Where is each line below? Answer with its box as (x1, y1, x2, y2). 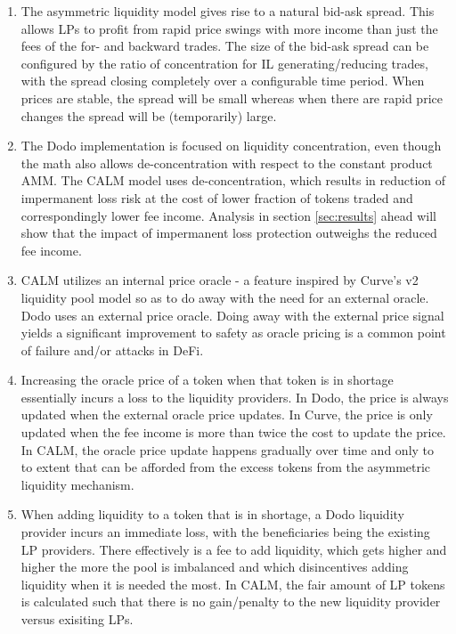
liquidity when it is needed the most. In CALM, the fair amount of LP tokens (20, 574, 445, 593)
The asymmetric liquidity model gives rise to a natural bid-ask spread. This (20, 2, 435, 20)
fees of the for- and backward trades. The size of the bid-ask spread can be (20, 37, 429, 55)
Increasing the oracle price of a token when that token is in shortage (20, 370, 394, 389)
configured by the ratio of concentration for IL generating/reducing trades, (20, 53, 428, 72)
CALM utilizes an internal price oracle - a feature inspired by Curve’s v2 (20, 271, 419, 289)
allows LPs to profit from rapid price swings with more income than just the (20, 19, 438, 37)
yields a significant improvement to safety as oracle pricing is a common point (20, 323, 446, 342)
